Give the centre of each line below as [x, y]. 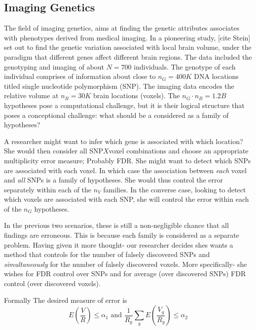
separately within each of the [48, 189]
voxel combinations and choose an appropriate [179, 151]
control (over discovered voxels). [52, 283]
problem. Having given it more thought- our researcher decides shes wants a [119, 244]
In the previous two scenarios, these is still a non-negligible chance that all [116, 225]
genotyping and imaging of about [54, 66]
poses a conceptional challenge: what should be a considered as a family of [116, 115]
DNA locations [216, 76]
